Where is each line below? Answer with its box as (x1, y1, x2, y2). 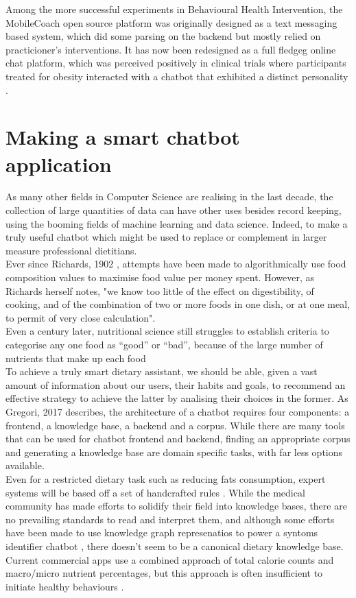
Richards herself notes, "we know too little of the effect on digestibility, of (5, 283, 314, 298)
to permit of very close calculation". (5, 310, 156, 324)
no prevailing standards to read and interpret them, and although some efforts (5, 512, 335, 526)
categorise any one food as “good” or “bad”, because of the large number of (5, 337, 323, 351)
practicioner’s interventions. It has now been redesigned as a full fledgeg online (5, 42, 336, 56)
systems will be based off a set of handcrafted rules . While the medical (5, 485, 305, 499)
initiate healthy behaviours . (5, 579, 124, 593)
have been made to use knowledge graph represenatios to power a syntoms (5, 525, 318, 540)
